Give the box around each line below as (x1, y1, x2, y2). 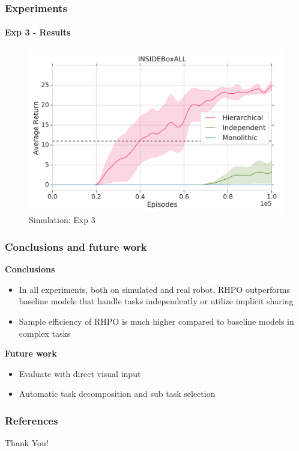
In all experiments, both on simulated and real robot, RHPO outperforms (19, 283, 290, 295)
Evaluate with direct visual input (19, 367, 141, 379)
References (5, 413, 58, 428)
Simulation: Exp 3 (29, 213, 95, 226)
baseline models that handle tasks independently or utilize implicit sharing (19, 295, 294, 307)
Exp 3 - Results (5, 26, 71, 38)
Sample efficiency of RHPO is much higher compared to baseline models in (19, 314, 294, 327)
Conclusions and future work (5, 239, 147, 254)
